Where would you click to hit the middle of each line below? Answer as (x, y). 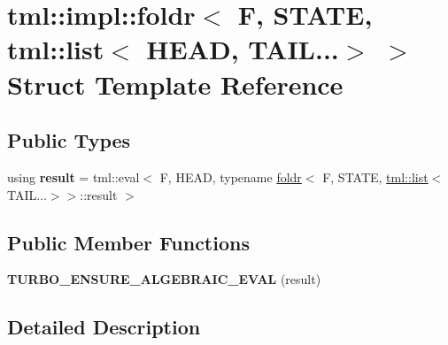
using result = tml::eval (73, 176)
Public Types (69, 140)
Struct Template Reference (175, 84)
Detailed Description (104, 327)
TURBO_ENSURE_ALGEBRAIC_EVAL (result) (164, 279)
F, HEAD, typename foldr (231, 176)
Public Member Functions (128, 242)
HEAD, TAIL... (243, 49)
